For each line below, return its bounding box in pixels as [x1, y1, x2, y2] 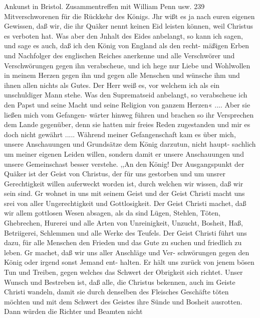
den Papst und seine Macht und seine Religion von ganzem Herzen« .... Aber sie [4, 99, 250, 110]
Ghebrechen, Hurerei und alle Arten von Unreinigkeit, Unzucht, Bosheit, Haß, [4, 218, 243, 228]
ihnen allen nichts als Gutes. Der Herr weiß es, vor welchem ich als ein [4, 79, 220, 90]
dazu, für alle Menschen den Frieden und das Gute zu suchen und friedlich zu [4, 237, 242, 248]
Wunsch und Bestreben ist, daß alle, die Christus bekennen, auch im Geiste [4, 276, 235, 287]
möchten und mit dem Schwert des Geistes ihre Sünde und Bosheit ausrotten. [4, 296, 242, 306]
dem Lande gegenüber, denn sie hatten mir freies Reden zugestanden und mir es [4, 119, 250, 130]
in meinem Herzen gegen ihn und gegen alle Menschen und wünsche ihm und [4, 70, 240, 80]
